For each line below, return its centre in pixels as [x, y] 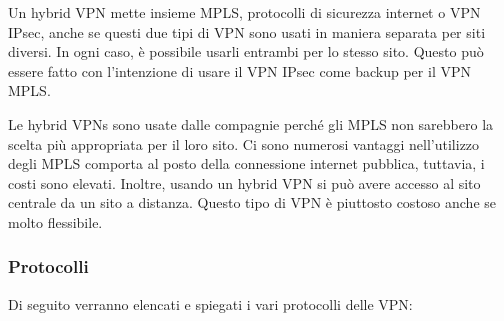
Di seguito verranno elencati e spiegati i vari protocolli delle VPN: [210, 303]
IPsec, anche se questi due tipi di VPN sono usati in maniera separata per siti [247, 31]
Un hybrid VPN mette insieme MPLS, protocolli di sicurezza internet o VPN [244, 12]
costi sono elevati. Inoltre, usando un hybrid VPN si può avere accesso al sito [244, 182]
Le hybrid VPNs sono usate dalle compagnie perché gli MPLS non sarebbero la [251, 123]
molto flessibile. [55, 221]
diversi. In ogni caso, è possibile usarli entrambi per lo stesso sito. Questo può [246, 51]
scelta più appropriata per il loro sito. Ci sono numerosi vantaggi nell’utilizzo [244, 143]
